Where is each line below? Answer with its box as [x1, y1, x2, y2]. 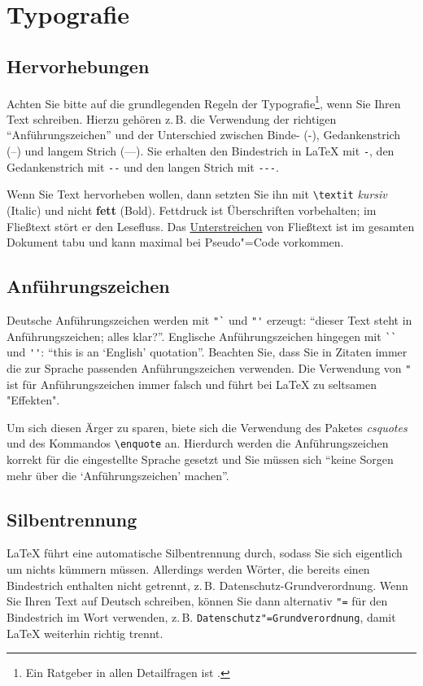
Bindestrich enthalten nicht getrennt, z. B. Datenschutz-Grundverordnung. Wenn [7, 576, 408, 593]
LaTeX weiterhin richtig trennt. [7, 624, 164, 641]
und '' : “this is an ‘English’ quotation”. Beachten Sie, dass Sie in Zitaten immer [7, 343, 408, 360]
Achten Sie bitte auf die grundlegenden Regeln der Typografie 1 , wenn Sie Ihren [7, 92, 401, 111]
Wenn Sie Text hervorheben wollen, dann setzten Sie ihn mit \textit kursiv [7, 186, 387, 203]
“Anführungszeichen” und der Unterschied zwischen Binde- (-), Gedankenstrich [7, 126, 401, 143]
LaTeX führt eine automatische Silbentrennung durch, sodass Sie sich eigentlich [7, 544, 403, 561]
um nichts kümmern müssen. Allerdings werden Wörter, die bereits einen [7, 561, 370, 578]
